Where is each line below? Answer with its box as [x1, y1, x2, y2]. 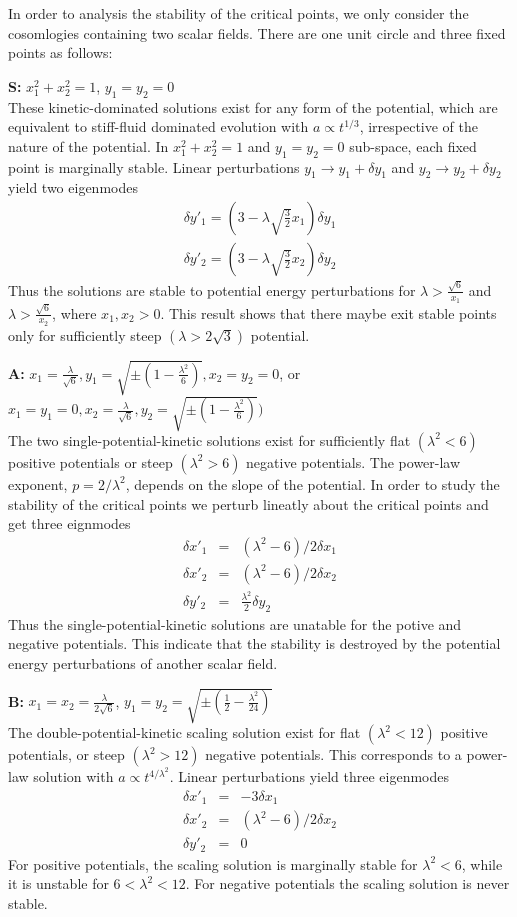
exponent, [8, 473, 68, 494]
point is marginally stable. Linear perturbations [8, 156, 300, 177]
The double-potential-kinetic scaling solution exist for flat [8, 722, 361, 743]
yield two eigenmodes [8, 177, 138, 198]
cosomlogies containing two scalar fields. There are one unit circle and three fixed [8, 22, 506, 43]
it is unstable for [8, 873, 109, 894]
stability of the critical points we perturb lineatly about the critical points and [8, 493, 489, 514]
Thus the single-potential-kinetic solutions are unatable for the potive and [8, 613, 462, 634]
